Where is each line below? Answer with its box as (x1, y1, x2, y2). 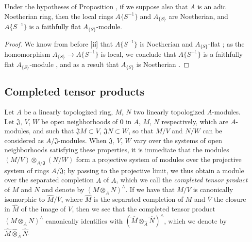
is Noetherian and (139, 38, 193, 48)
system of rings (4, 165, 50, 175)
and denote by (42, 184, 84, 194)
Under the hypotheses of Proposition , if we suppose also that (4, 1, 188, 11)
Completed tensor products (4, 84, 145, 99)
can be (202, 126, 222, 136)
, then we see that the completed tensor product (72, 204, 216, 214)
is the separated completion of (94, 194, 184, 204)
